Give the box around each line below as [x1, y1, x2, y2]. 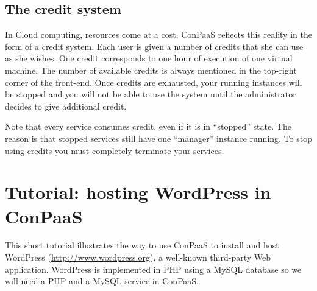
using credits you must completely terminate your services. [5, 144, 224, 156]
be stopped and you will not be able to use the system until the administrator [5, 88, 296, 100]
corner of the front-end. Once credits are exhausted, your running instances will [5, 75, 302, 88]
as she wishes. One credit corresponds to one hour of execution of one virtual [5, 52, 293, 65]
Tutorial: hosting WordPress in [5, 180, 271, 205]
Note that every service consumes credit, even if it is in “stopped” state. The [5, 120, 291, 133]
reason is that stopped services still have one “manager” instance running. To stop [5, 131, 312, 144]
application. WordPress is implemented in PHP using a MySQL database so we [5, 262, 302, 275]
